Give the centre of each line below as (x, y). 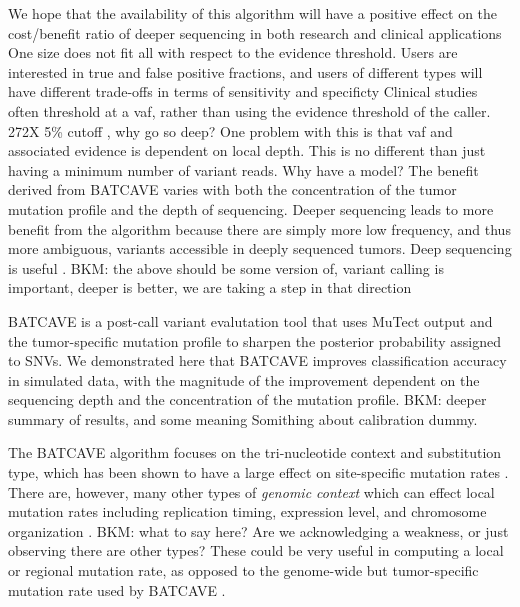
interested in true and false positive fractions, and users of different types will (245, 71)
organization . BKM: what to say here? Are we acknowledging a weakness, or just (258, 530)
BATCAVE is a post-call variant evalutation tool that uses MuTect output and (250, 320)
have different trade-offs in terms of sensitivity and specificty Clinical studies (243, 91)
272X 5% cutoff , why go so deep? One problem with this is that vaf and (230, 130)
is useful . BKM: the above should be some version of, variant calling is (226, 267)
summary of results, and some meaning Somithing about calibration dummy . (243, 418)
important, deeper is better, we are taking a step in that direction (210, 287)
